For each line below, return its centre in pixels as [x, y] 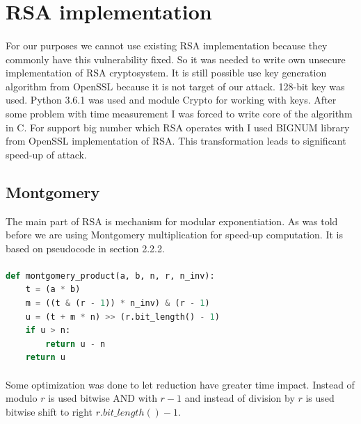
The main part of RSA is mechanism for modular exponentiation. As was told [172, 221]
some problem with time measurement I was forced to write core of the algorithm [179, 113]
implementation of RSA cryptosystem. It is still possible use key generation [166, 73]
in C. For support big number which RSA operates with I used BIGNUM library [178, 127]
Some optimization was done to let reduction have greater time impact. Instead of [180, 384]
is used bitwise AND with [103, 398]
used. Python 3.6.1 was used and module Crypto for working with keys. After [171, 100]
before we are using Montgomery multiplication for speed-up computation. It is [174, 235]
